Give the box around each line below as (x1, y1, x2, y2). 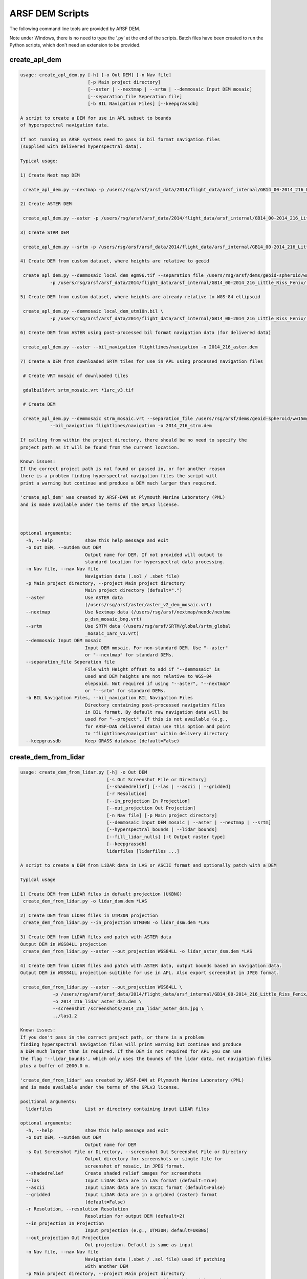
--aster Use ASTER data (26, 594, 123, 601)
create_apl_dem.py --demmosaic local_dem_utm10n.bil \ (23, 308, 164, 314)
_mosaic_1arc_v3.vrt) (84, 630, 139, 636)
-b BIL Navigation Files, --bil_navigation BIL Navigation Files (26, 695, 193, 701)
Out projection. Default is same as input (84, 1242, 193, 1248)
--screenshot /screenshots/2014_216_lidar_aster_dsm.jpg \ (52, 1006, 204, 1011)
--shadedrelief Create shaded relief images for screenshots (26, 1171, 202, 1176)
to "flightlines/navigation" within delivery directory (84, 731, 228, 737)
